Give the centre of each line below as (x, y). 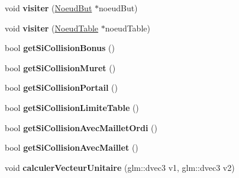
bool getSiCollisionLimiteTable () (72, 107)
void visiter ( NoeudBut (49, 8)
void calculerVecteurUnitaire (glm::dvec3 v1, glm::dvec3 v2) (120, 167)
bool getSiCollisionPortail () (61, 88)
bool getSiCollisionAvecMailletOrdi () (81, 127)
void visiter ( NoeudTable (52, 28)
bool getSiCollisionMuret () (60, 67)
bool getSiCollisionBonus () (60, 48)
